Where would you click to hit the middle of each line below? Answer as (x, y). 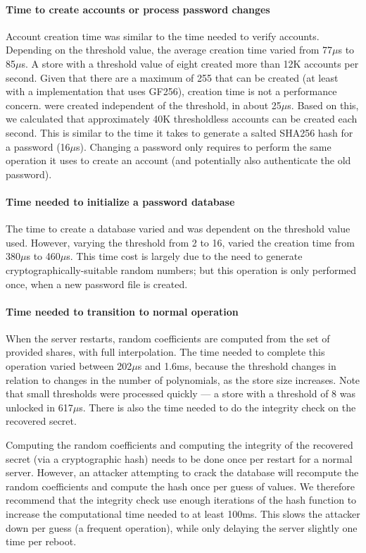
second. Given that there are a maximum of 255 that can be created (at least (172, 77)
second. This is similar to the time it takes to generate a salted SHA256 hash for (179, 132)
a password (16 (38, 146)
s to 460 (43, 256)
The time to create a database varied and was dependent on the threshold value (178, 229)
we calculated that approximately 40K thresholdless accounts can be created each (182, 119)
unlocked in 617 (39, 407)
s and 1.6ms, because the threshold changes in (237, 366)
